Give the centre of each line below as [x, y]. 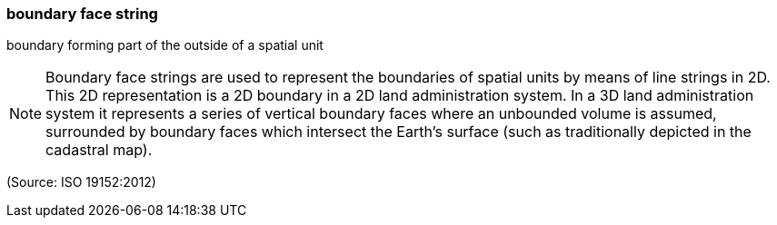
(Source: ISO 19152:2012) [81, 182]
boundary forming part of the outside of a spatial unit [165, 45]
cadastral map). [99, 150]
